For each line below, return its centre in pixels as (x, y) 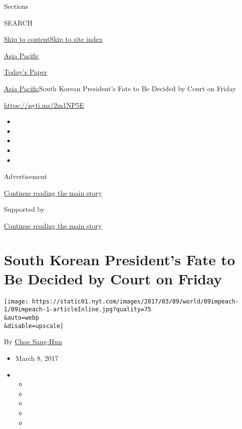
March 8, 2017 (37, 358)
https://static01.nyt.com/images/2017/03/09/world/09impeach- (135, 301)
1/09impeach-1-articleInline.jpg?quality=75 (78, 310)
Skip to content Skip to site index (53, 39)
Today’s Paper (26, 72)
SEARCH (18, 22)
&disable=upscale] (34, 326)
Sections (16, 6)
